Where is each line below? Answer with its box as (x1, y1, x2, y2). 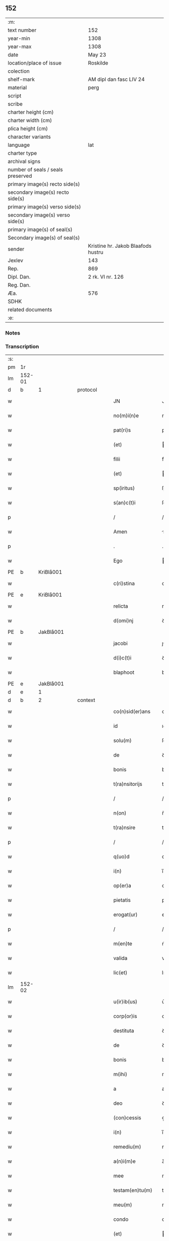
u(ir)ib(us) (113, 998, 137, 1005)
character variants (8, 133, 51, 140)
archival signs (8, 157, 41, 165)
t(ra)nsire (113, 824, 136, 831)
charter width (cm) (8, 117, 52, 124)
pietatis (113, 897, 131, 904)
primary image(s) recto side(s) (8, 180, 80, 187)
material (8, 84, 27, 91)
